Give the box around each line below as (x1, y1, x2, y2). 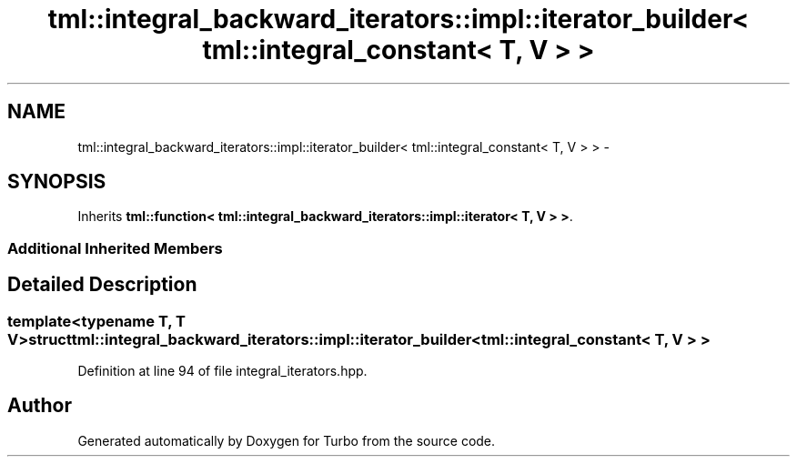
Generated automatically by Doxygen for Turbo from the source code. (77, 432, 496, 449)
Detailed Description (7, 273, 197, 297)
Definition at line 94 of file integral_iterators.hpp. (77, 363, 368, 379)
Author (7, 394, 72, 418)
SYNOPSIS (7, 170, 106, 194)
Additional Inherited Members (7, 238, 223, 257)
